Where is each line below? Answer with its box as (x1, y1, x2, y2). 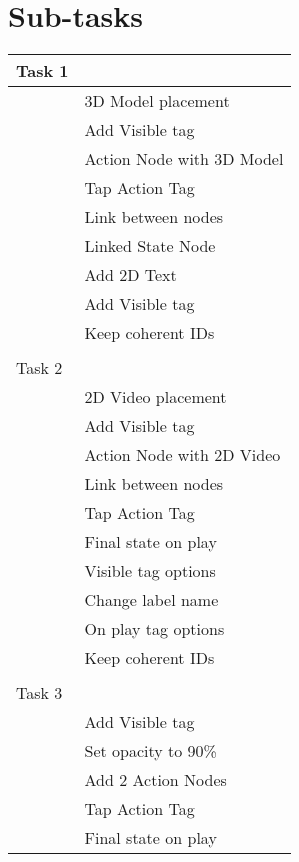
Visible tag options (84, 559, 216, 583)
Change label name (84, 588, 219, 612)
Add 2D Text (84, 263, 177, 287)
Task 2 (16, 356, 63, 380)
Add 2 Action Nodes (84, 768, 227, 792)
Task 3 (16, 681, 63, 705)
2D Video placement (84, 385, 227, 409)
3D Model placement (84, 89, 230, 113)
